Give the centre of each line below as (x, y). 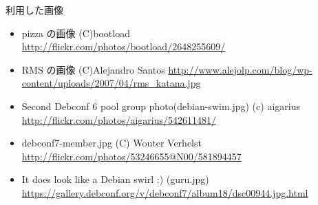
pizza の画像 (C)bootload (76, 33)
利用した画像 (34, 10)
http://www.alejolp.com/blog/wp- (240, 69)
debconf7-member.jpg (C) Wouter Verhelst (112, 143)
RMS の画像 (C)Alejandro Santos (93, 69)
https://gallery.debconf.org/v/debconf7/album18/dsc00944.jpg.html (165, 192)
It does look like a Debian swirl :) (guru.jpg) (115, 179)
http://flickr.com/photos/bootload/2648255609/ (124, 46)
